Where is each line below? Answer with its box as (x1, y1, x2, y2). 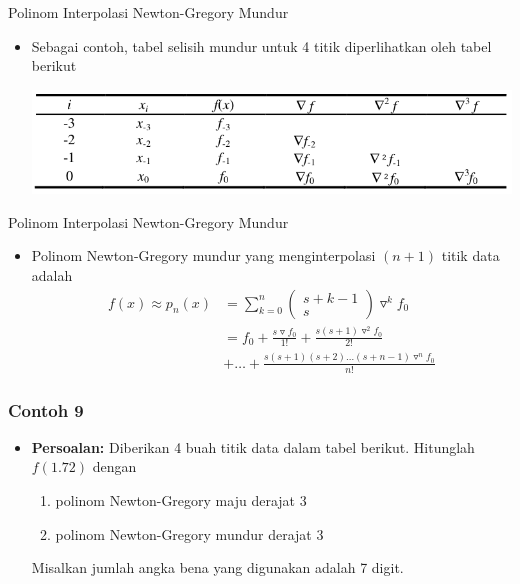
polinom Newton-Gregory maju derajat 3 (55, 490, 307, 511)
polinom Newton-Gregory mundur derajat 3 (55, 523, 324, 544)
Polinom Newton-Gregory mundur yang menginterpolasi (31, 245, 376, 266)
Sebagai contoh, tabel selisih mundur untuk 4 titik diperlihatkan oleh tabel (31, 35, 492, 56)
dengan (92, 456, 137, 477)
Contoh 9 (8, 397, 84, 422)
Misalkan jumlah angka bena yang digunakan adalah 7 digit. (31, 557, 404, 578)
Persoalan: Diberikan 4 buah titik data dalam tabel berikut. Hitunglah (31, 436, 475, 457)
